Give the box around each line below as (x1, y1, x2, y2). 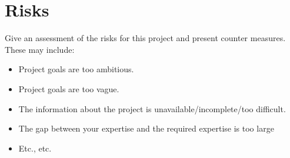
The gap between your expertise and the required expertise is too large (18, 122, 274, 135)
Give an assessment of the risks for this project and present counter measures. (5, 32, 286, 44)
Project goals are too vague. (18, 82, 119, 95)
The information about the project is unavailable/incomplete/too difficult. (18, 102, 286, 115)
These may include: (5, 43, 75, 55)
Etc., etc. (18, 142, 52, 154)
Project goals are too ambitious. (18, 63, 134, 75)
